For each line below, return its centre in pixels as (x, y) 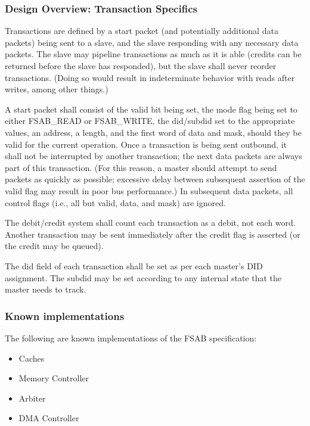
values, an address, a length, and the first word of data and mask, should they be (153, 132)
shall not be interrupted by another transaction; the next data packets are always (154, 156)
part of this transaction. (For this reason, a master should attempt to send (141, 167)
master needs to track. (46, 289)
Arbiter (32, 398)
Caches (32, 358)
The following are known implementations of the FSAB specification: (131, 338)
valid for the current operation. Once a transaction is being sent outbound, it (146, 144)
